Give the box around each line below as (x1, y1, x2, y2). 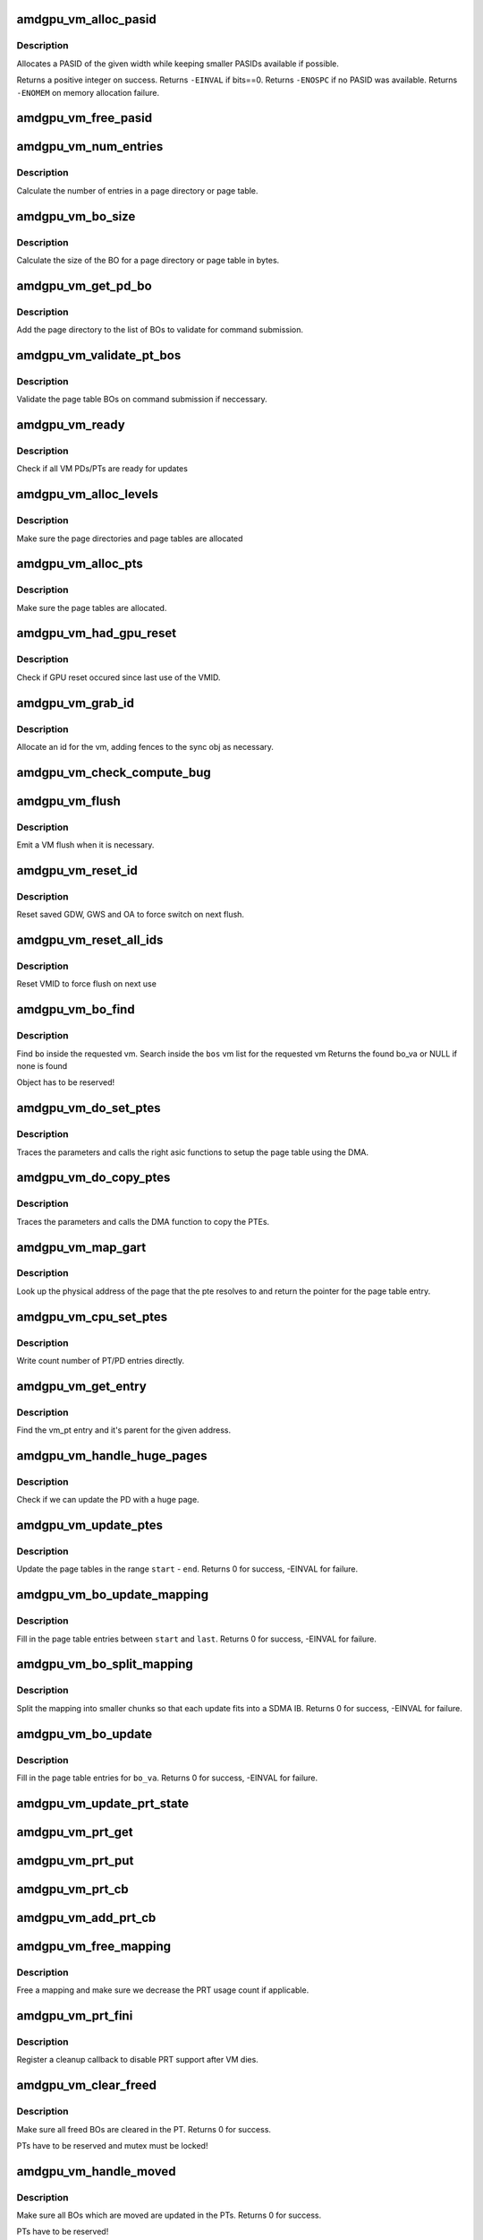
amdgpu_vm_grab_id (16, 695, 134, 711)
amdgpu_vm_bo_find (16, 1002, 135, 1017)
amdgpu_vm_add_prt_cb (16, 1909, 157, 1926)
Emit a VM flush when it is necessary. (16, 840, 155, 850)
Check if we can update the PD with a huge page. (16, 1495, 200, 1505)
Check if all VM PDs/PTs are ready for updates (16, 463, 188, 474)
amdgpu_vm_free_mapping (16, 1938, 172, 1953)
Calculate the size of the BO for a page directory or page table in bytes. (16, 254, 280, 265)
